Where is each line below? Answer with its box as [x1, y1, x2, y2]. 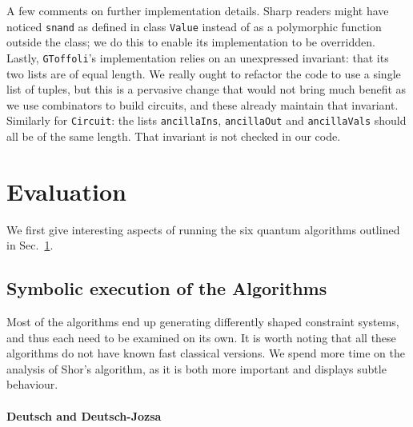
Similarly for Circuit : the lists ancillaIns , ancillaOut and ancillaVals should [6, 112, 407, 129]
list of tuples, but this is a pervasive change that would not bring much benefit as [6, 81, 407, 98]
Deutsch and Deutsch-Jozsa [6, 407, 162, 424]
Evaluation [6, 174, 126, 207]
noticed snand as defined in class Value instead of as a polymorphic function [6, 18, 382, 34]
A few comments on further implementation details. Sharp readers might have [6, 2, 389, 18]
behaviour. [6, 376, 58, 393]
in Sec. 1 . [6, 237, 54, 253]
